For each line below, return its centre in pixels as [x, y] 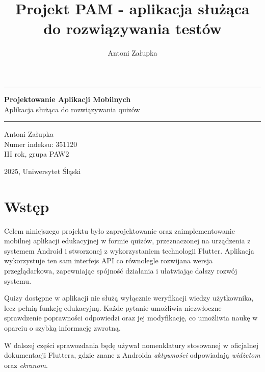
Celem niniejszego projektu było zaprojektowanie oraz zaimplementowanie [120, 230]
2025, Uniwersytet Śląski [43, 171]
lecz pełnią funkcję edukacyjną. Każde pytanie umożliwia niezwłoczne [113, 307]
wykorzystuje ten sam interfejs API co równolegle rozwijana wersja [108, 261]
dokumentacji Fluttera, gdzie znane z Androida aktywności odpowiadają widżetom [132, 355]
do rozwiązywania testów [132, 28]
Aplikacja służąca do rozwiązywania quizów [72, 109]
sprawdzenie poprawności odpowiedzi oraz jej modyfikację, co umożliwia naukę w [131, 318]
